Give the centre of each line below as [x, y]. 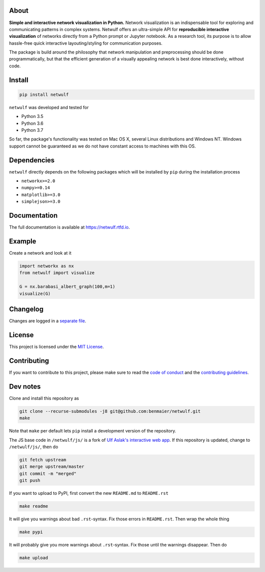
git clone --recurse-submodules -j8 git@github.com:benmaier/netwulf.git [110, 411]
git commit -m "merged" [48, 473]
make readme [34, 506]
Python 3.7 [32, 130]
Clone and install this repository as [44, 398]
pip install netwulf [44, 94]
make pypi [31, 532]
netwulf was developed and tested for [49, 107]
